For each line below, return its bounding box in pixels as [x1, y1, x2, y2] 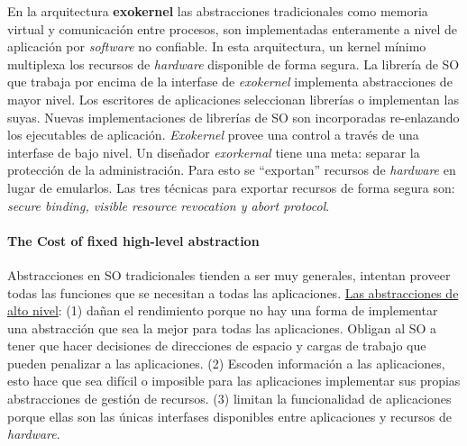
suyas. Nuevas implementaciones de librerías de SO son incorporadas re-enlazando [7, 107, 460, 126]
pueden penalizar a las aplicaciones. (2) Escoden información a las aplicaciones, [7, 353, 445, 372]
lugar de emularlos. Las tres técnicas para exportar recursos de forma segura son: [7, 177, 455, 196]
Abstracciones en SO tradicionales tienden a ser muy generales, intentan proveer [7, 265, 451, 284]
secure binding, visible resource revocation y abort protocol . [7, 196, 330, 214]
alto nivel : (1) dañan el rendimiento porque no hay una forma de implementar [7, 301, 438, 320]
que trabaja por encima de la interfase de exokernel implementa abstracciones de [7, 72, 453, 91]
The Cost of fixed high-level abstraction [7, 231, 260, 250]
